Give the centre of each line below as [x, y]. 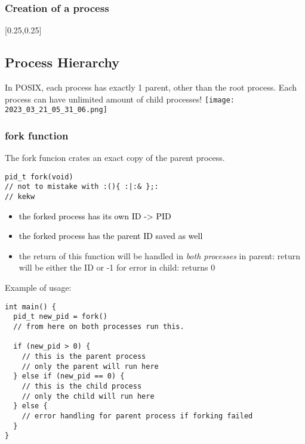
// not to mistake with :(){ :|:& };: [82, 187]
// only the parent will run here [90, 366]
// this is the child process [82, 386]
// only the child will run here [88, 396]
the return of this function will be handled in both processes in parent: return [159, 255]
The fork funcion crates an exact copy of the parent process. [115, 158]
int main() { [30, 307]
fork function [37, 135]
